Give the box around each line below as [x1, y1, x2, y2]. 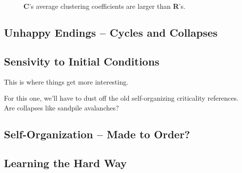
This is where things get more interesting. [4, 76, 129, 86]
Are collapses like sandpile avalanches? [4, 102, 119, 112]
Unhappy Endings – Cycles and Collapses [4, 24, 218, 40]
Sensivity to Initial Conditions [4, 53, 160, 68]
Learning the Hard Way [4, 155, 127, 170]
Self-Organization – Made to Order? [4, 126, 190, 141]
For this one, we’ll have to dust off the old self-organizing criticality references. [4, 93, 239, 103]
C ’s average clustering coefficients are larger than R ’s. [23, 1, 185, 11]
